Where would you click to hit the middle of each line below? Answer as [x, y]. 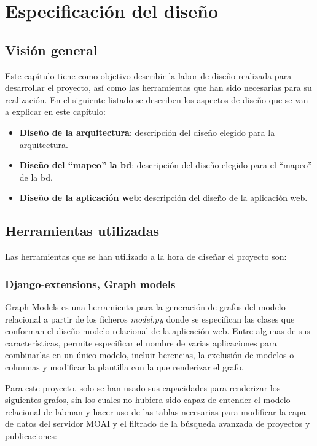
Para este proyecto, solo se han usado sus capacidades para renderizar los [143, 387]
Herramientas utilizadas [82, 231]
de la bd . [36, 177]
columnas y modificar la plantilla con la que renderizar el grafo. [124, 366]
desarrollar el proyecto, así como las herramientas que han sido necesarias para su [158, 88]
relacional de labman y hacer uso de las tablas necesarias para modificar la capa [155, 411]
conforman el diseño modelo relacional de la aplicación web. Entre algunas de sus [158, 331]
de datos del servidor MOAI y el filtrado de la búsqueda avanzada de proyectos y [158, 424]
